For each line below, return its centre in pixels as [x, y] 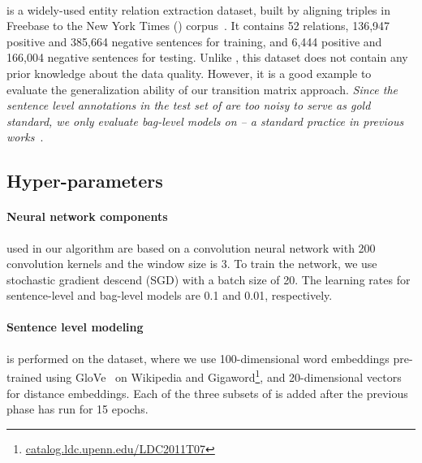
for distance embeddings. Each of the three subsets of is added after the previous [207, 393]
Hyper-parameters [85, 181]
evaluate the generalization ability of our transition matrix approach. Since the [202, 89]
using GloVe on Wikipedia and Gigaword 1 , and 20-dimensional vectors [224, 376]
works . [25, 137]
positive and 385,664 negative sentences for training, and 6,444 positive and [194, 41]
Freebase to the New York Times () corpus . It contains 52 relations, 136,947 [198, 26]
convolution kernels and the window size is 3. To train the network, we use [192, 264]
